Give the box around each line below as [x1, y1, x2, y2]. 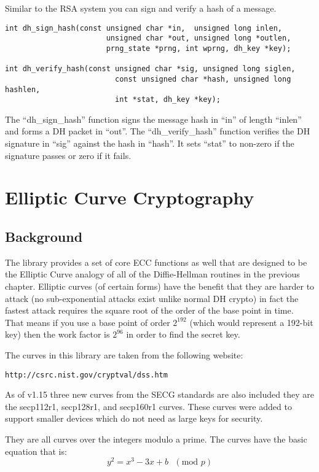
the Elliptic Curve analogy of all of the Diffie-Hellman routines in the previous [5, 268, 300, 280]
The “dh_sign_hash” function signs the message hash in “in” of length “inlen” [5, 112, 302, 125]
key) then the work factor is [5, 328, 110, 341]
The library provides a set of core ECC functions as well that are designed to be [5, 255, 307, 268]
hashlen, [5, 85, 41, 94]
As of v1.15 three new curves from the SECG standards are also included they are [5, 388, 314, 401]
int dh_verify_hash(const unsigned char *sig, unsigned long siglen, [5, 64, 296, 74]
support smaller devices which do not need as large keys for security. [5, 412, 263, 425]
